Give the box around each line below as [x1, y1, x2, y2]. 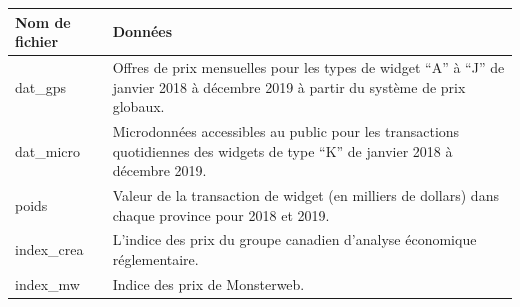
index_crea [15, 239, 84, 260]
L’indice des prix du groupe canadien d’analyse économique [112, 229, 477, 250]
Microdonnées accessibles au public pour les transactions [112, 120, 460, 141]
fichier [15, 31, 59, 52]
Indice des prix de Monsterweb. [112, 273, 305, 294]
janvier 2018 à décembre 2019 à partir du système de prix [112, 76, 466, 97]
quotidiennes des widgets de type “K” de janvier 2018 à [112, 140, 453, 161]
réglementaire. [112, 249, 199, 270]
